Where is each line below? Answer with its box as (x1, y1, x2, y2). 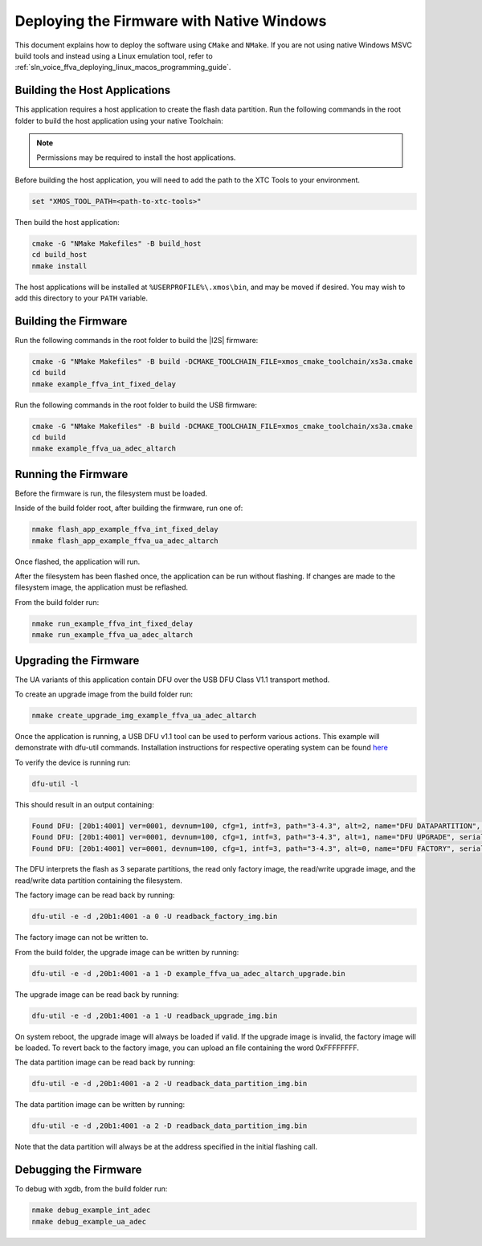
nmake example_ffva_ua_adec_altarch (31, 444, 177, 453)
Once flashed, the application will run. (14, 557, 141, 566)
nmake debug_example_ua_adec (31, 1217, 147, 1226)
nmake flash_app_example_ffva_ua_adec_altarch (31, 536, 219, 545)
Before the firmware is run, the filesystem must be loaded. (14, 488, 208, 498)
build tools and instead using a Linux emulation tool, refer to (14, 51, 213, 60)
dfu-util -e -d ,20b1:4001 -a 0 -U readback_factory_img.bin (31, 912, 278, 921)
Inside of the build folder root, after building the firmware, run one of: (14, 503, 243, 513)
